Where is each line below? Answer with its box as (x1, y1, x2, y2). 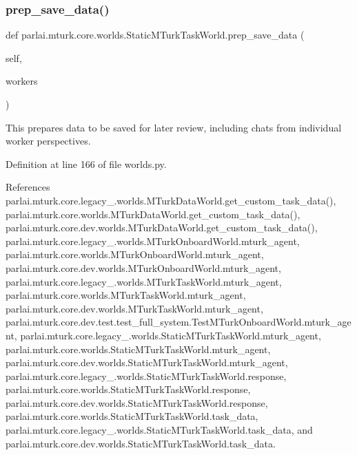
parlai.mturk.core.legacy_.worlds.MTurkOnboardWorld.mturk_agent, (6, 233, 300, 248)
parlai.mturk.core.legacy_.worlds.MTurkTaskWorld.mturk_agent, (6, 274, 282, 288)
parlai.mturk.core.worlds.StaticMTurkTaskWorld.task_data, (6, 409, 258, 423)
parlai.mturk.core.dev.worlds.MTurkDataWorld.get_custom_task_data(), (6, 220, 318, 235)
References (6, 180, 50, 194)
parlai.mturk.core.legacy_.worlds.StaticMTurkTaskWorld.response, (6, 368, 287, 383)
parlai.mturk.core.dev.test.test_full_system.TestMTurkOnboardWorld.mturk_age (6, 315, 351, 329)
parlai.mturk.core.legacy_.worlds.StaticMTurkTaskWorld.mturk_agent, (20, 328, 321, 342)
